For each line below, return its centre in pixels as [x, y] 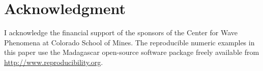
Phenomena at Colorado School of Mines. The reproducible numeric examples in [129, 42]
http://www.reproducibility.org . [54, 62]
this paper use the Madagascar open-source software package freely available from [132, 52]
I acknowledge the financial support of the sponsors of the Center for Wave [121, 32]
